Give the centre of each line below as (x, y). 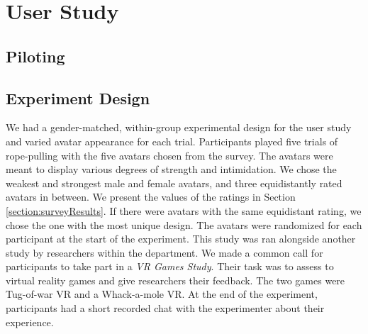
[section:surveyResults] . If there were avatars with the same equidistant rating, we (184, 210)
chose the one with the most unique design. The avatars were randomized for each (184, 224)
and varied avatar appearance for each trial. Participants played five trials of (172, 141)
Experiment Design (78, 98)
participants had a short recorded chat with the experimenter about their (165, 308)
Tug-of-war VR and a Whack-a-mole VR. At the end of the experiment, (162, 294)
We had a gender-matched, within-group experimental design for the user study (179, 127)
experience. (30, 322)
